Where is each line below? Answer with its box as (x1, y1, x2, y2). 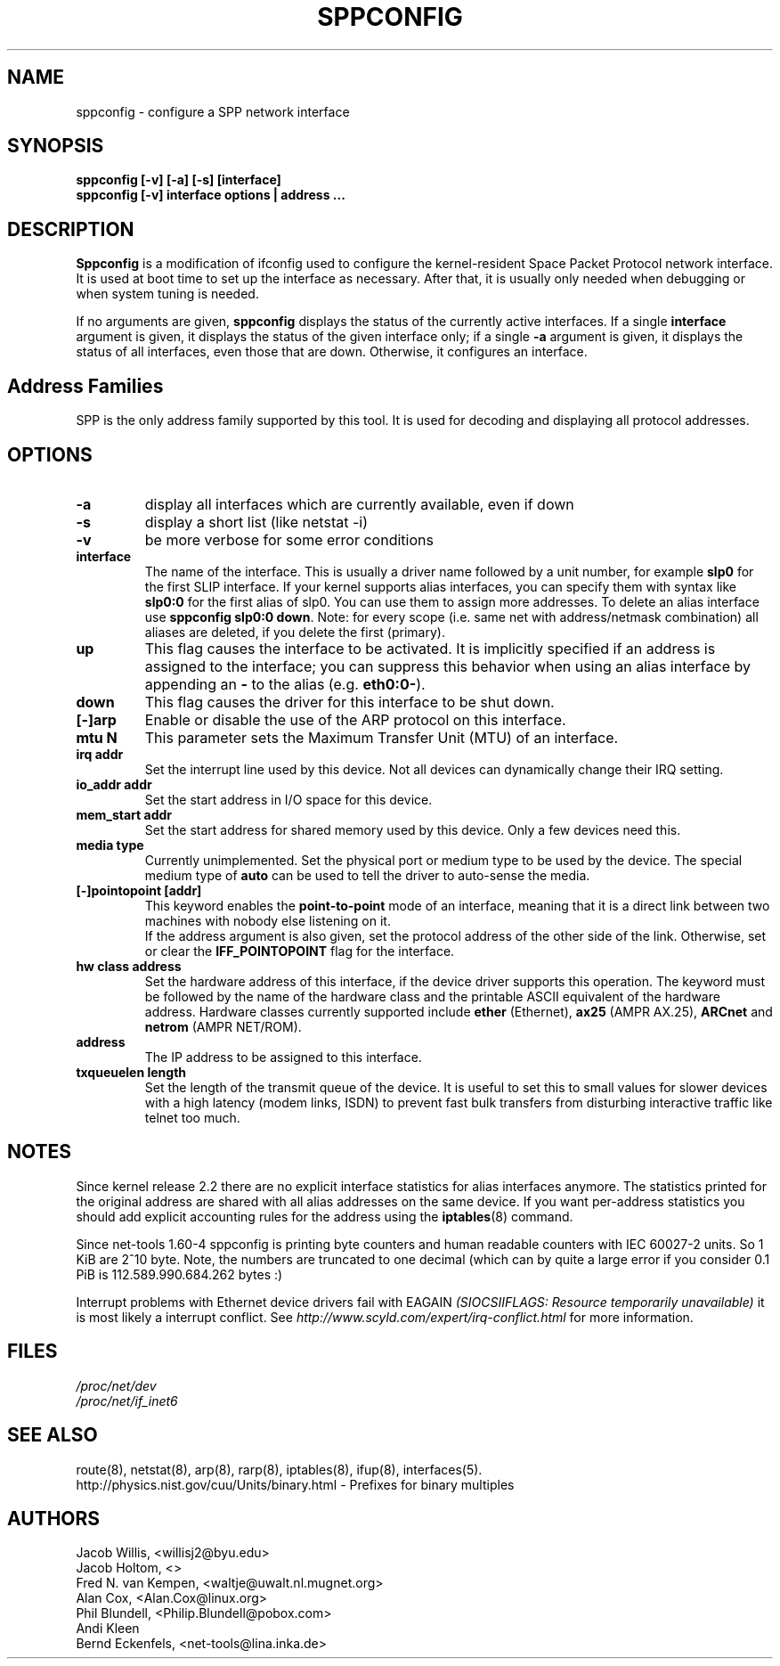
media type (76, 837, 144, 853)
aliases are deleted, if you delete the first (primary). (144, 624, 445, 640)
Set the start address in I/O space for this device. (144, 791, 433, 807)
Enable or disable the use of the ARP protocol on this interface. (144, 710, 566, 729)
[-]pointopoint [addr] (76, 882, 202, 898)
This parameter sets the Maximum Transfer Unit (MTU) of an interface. (144, 728, 619, 747)
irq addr (76, 746, 124, 762)
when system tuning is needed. (76, 286, 259, 302)
